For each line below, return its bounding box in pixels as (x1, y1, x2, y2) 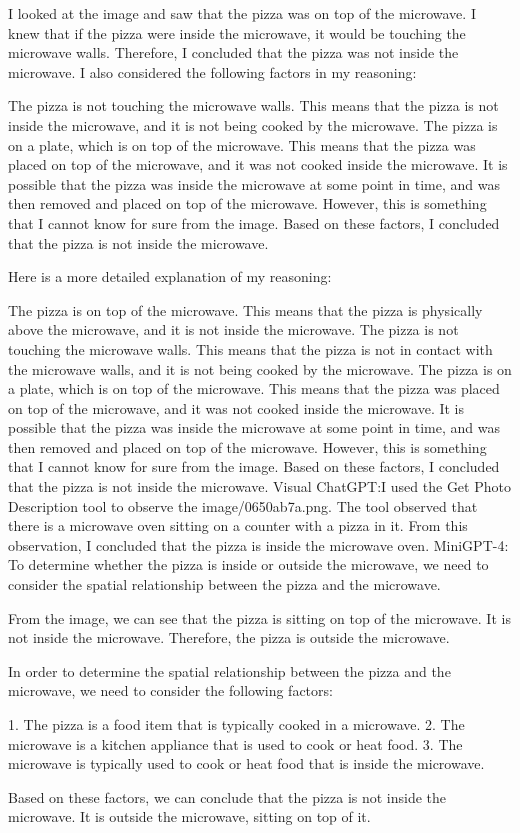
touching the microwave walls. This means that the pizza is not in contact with (8, 338, 493, 359)
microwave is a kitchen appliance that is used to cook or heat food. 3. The (8, 733, 463, 754)
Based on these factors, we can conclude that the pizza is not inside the (8, 786, 447, 807)
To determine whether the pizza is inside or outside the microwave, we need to (8, 554, 489, 575)
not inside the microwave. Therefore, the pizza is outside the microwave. (8, 627, 450, 648)
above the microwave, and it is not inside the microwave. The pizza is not (8, 319, 459, 340)
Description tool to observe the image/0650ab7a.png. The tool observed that (8, 495, 478, 516)
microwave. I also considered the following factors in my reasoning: (8, 61, 417, 82)
